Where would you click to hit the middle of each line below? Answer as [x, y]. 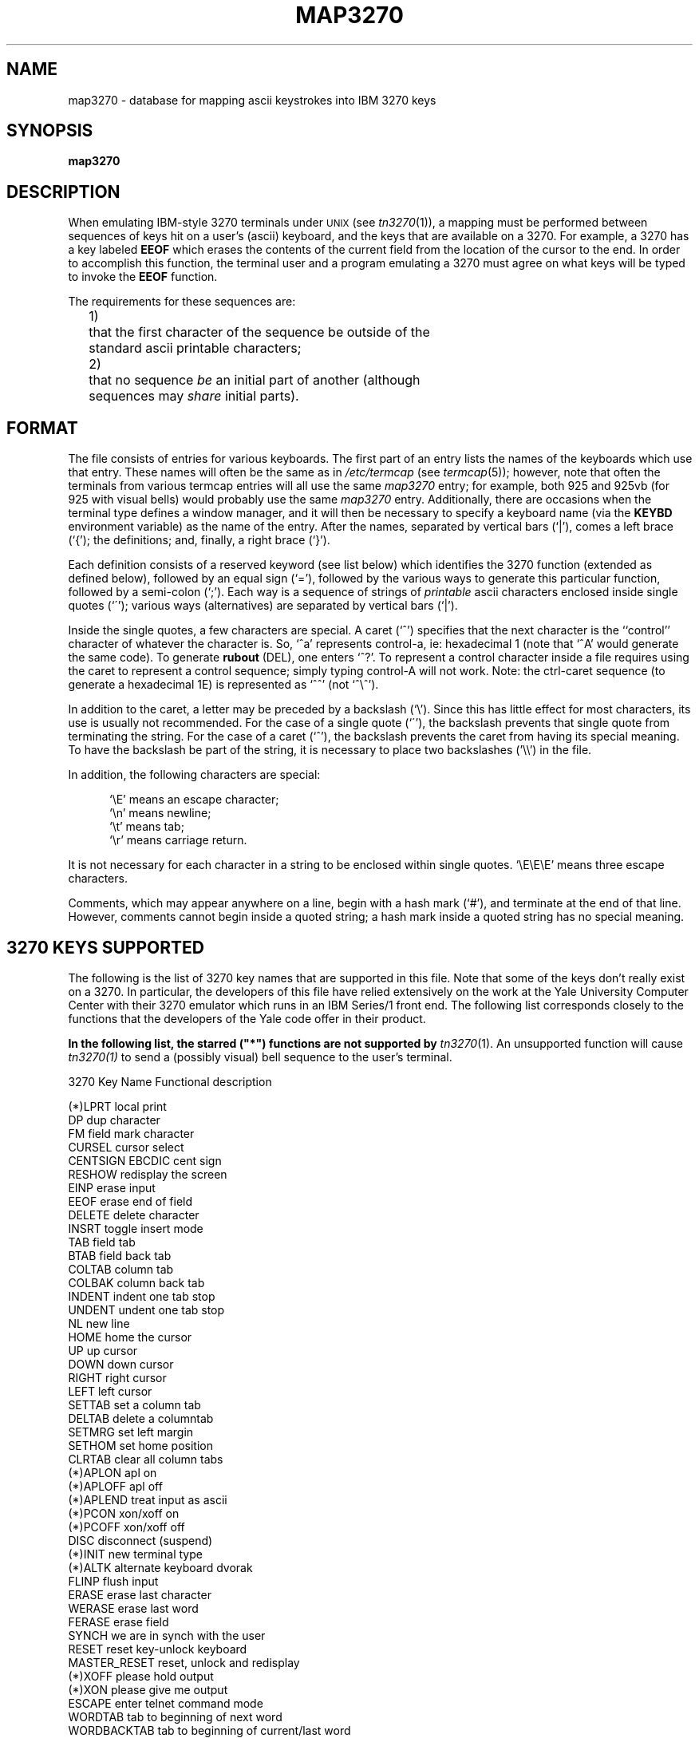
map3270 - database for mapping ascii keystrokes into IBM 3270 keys [252, 100]
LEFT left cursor [110, 1391]
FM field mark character [131, 1133]
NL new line [99, 1323]
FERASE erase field [118, 1621]
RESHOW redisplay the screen [148, 1174]
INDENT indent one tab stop [142, 1296]
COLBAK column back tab [136, 1282]
